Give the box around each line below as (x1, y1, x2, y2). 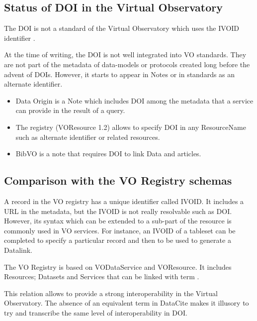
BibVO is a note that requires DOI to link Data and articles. (15, 148, 201, 159)
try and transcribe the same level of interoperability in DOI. (4, 307, 187, 318)
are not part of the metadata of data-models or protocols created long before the (4, 59, 250, 69)
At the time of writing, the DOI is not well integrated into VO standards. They (4, 49, 247, 60)
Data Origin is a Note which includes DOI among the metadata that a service (15, 95, 254, 106)
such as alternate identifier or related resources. (15, 131, 160, 142)
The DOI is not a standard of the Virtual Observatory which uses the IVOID (4, 23, 240, 33)
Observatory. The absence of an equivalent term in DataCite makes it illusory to (4, 298, 249, 308)
